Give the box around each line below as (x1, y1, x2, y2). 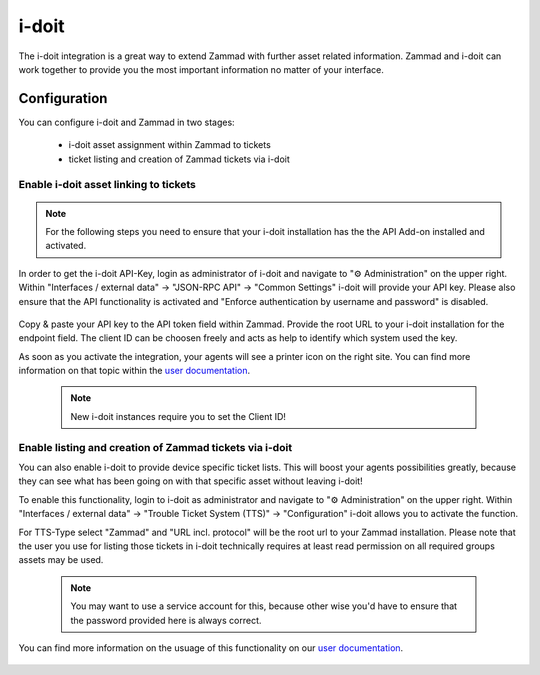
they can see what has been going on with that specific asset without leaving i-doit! (18, 475, 364, 487)
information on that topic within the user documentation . (18, 365, 251, 377)
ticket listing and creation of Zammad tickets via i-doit (68, 153, 290, 165)
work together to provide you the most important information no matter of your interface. (18, 63, 385, 75)
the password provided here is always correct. (70, 614, 262, 626)
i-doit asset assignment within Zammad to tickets (68, 139, 272, 151)
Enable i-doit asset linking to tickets (18, 178, 197, 192)
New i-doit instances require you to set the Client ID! (70, 410, 287, 422)
